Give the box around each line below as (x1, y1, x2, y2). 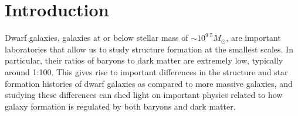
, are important (226, 31, 281, 44)
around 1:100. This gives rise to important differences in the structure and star (5, 65, 288, 78)
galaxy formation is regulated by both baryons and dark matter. (5, 100, 236, 112)
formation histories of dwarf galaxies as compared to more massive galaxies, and (5, 77, 293, 89)
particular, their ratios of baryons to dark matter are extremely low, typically (5, 54, 283, 66)
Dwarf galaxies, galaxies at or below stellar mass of (5, 31, 188, 44)
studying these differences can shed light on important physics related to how (5, 89, 283, 101)
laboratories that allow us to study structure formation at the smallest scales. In (5, 43, 293, 55)
